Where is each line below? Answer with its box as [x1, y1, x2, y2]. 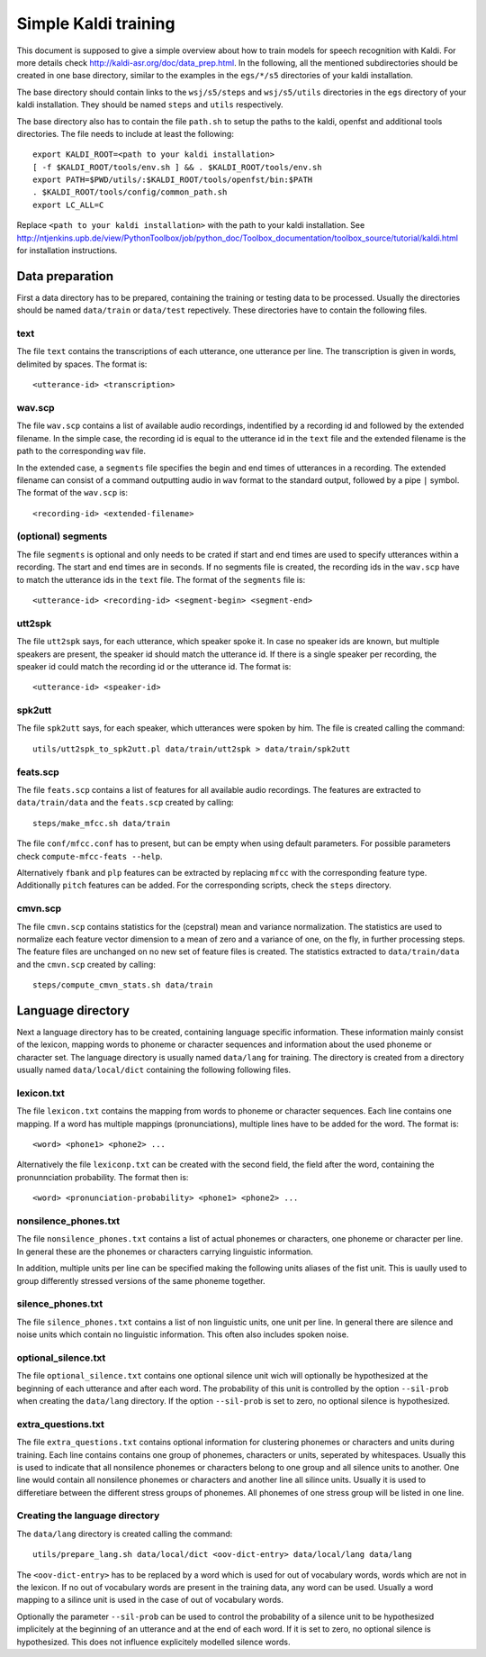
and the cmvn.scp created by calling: [16, 959, 157, 970]
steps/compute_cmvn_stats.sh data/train [32, 980, 213, 990]
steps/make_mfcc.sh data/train [32, 818, 171, 828]
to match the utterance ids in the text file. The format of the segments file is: [16, 574, 306, 585]
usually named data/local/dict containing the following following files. [16, 1064, 292, 1076]
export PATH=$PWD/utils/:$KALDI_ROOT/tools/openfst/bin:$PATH [32, 175, 313, 185]
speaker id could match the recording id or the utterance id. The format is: [16, 660, 292, 671]
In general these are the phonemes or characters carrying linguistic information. [16, 1246, 314, 1257]
